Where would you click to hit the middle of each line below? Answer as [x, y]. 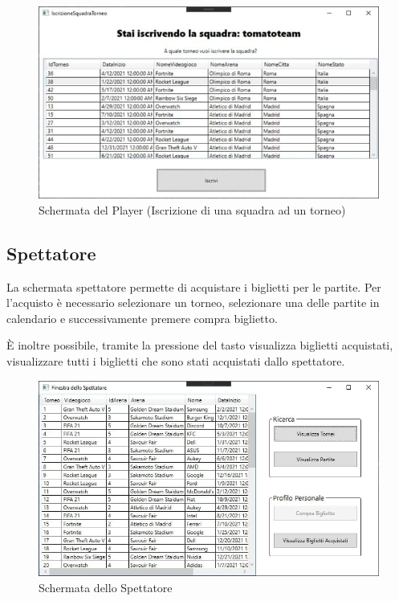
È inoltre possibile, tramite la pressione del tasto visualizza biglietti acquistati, [200, 345]
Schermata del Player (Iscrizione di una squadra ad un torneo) [192, 209]
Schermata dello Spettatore [106, 587]
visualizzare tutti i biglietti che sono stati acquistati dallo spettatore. [176, 361]
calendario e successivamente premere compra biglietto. [142, 318]
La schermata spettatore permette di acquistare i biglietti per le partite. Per [194, 286]
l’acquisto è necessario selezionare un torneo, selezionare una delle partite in [193, 303]
